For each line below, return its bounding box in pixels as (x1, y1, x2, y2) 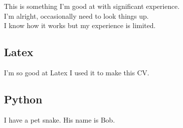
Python (4, 91, 42, 106)
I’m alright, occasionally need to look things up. (4, 10, 149, 21)
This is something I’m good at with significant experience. (4, 1, 180, 11)
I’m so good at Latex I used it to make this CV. (4, 67, 149, 77)
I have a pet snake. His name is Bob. (4, 114, 115, 125)
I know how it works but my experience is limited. (4, 20, 156, 31)
